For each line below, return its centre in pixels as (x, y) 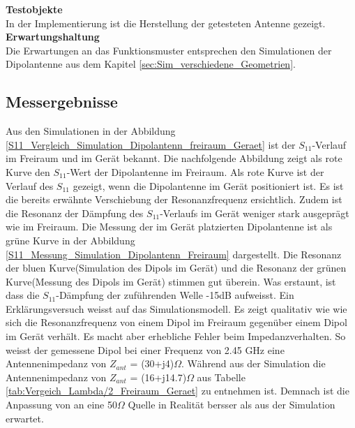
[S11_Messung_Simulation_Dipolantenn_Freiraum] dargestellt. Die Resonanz (174, 254)
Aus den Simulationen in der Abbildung (91, 131)
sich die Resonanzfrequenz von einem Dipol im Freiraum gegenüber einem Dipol (176, 322)
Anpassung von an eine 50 (61, 405)
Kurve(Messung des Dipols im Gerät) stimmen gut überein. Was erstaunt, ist (171, 281)
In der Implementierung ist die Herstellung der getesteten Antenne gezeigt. (166, 23)
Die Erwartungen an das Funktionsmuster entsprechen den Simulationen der (169, 50)
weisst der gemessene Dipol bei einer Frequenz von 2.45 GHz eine (145, 349)
